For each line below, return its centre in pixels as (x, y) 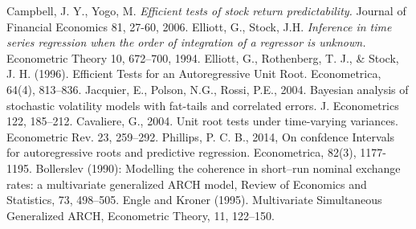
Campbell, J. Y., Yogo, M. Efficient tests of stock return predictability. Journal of (206, 10)
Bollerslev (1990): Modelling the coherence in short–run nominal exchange (218, 168)
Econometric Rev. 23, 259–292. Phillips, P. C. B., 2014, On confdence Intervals (201, 136)
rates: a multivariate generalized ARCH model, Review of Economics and (187, 184)
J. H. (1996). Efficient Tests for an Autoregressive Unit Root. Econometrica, (194, 74)
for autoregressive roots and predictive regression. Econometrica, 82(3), (181, 152)
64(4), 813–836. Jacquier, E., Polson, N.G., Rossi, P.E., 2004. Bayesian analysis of (208, 89)
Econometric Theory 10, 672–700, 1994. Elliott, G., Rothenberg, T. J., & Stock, (203, 57)
